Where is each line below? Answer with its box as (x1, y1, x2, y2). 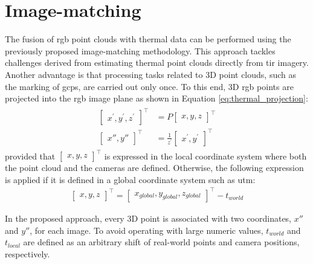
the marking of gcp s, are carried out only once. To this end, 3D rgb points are (5, 80, 294, 92)
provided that (5, 149, 56, 162)
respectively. (5, 247, 50, 260)
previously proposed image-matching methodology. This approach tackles (5, 44, 276, 57)
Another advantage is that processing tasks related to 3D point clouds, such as (5, 68, 296, 80)
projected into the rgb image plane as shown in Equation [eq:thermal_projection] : (5, 92, 308, 105)
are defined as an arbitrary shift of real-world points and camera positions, (23, 236, 300, 248)
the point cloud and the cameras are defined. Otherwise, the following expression (5, 161, 304, 174)
